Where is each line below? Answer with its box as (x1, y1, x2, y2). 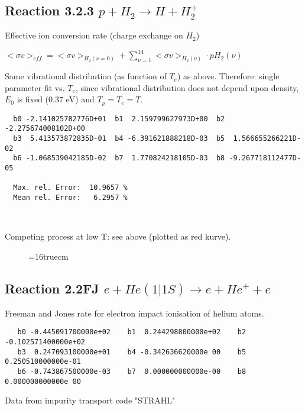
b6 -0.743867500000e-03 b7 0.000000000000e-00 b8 (17, 367, 246, 376)
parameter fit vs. (5, 81, 65, 93)
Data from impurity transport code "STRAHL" (5, 394, 176, 406)
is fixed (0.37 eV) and (17, 93, 95, 105)
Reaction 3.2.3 (5, 1, 94, 20)
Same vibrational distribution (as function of (5, 70, 167, 82)
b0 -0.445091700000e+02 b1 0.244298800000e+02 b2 (17, 328, 246, 337)
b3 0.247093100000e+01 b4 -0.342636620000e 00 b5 (17, 347, 246, 356)
